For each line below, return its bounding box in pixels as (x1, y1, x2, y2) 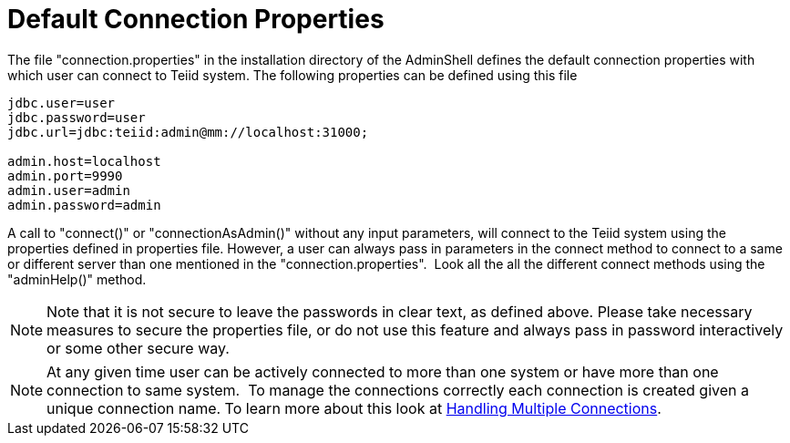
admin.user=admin (7, 182, 130, 198)
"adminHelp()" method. (7, 271, 147, 287)
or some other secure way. (46, 338, 230, 357)
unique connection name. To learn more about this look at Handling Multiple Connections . (46, 398, 662, 417)
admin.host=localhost (7, 153, 161, 169)
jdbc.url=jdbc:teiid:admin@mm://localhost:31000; (7, 124, 369, 139)
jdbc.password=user (7, 109, 146, 125)
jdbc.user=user (7, 95, 116, 110)
